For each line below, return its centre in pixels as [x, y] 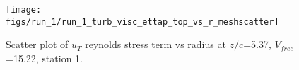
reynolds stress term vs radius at [156, 44]
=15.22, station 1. [44, 58]
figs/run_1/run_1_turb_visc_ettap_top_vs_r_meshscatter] [142, 22]
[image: [24, 10]
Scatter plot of [37, 44]
